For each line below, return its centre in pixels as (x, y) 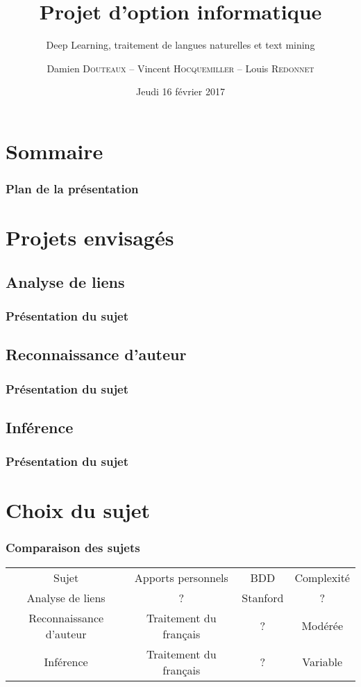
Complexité (322, 577)
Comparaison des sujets (73, 548)
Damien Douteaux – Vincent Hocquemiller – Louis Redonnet (180, 68)
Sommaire (54, 151)
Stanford (263, 597)
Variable (322, 662)
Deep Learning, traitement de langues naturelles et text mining (180, 45)
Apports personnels (181, 577)
